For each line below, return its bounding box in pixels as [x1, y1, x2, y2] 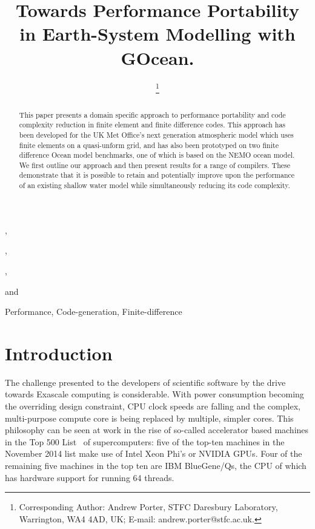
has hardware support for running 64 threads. [5, 471, 174, 484]
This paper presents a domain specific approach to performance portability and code [19, 109, 286, 120]
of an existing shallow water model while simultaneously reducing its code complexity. [19, 180, 290, 190]
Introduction [5, 340, 113, 365]
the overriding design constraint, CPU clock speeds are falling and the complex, [5, 400, 300, 413]
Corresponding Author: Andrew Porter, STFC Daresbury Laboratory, [19, 500, 278, 513]
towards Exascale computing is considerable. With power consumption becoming [5, 388, 304, 400]
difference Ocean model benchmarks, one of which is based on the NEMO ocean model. [19, 150, 295, 160]
